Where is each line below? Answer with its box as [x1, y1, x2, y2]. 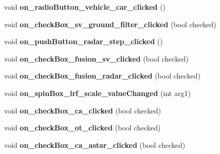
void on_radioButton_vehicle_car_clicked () [4, 2, 166, 12]
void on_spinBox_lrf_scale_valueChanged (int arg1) [4, 87, 191, 98]
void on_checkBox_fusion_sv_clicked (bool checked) [4, 53, 189, 64]
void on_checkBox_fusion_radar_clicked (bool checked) [4, 70, 200, 81]
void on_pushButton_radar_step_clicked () [4, 36, 163, 47]
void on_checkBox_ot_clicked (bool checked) [4, 122, 161, 133]
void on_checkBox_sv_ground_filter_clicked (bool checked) [4, 18, 216, 29]
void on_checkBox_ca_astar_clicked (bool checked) [4, 139, 186, 150]
